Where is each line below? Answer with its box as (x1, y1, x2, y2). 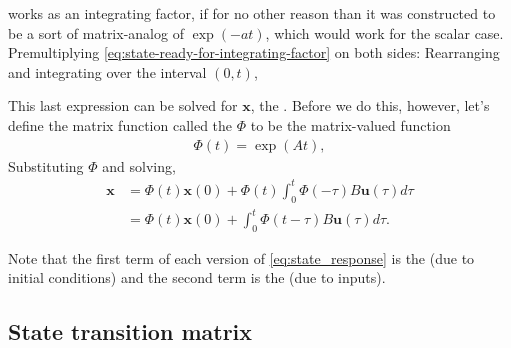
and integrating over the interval (8, 61, 207, 82)
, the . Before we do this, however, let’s (250, 95, 490, 116)
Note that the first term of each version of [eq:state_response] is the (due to (8, 247, 475, 268)
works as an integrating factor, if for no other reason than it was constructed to (8, 3, 496, 23)
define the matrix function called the (8, 114, 233, 135)
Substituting (8, 155, 84, 176)
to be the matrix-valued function (250, 114, 451, 135)
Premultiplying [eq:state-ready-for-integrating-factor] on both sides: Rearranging (8, 42, 500, 63)
